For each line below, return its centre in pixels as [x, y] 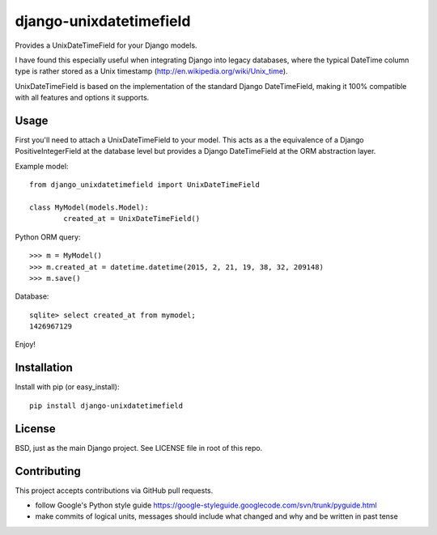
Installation [44, 368]
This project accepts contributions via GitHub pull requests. [114, 490]
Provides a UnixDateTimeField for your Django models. [106, 45]
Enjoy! [25, 345]
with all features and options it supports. [82, 98]
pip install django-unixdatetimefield [106, 405]
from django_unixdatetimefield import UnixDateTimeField [145, 185]
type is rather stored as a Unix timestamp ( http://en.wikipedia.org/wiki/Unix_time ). [151, 71]
